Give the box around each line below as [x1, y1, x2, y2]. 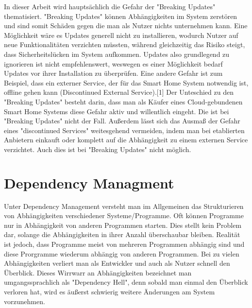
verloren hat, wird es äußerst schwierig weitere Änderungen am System [4, 286, 215, 296]
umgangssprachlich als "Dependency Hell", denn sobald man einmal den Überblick [4, 277, 248, 287]
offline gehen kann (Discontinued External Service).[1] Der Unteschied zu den [4, 87, 234, 97]
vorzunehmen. [4, 296, 45, 306]
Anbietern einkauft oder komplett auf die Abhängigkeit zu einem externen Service [4, 135, 248, 145]
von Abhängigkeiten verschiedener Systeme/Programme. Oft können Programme [4, 210, 244, 221]
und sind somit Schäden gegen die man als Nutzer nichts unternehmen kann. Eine [4, 20, 248, 31]
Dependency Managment [4, 172, 174, 192]
